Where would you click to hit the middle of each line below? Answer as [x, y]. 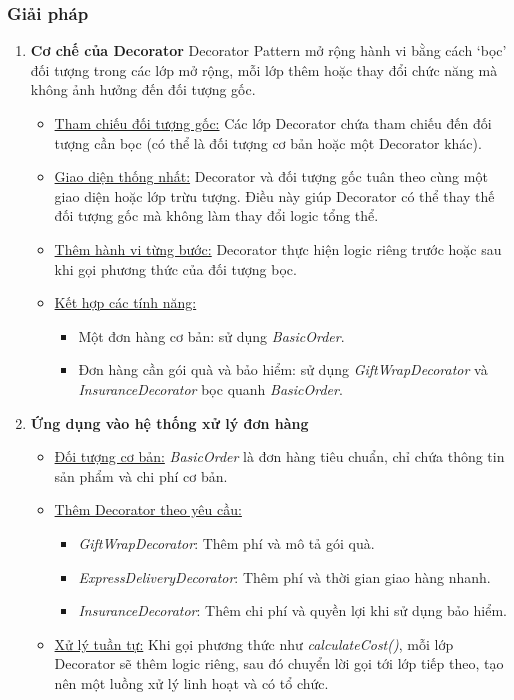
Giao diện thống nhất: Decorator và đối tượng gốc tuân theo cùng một [271, 176]
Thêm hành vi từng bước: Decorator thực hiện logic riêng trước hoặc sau [278, 248]
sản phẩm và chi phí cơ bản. [141, 475]
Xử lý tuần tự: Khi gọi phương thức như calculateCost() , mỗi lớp [254, 643]
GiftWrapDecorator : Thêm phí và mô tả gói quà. [226, 542]
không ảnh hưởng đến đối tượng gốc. [143, 89]
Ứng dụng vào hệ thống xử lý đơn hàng [169, 422]
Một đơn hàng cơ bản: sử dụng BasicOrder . [211, 335]
